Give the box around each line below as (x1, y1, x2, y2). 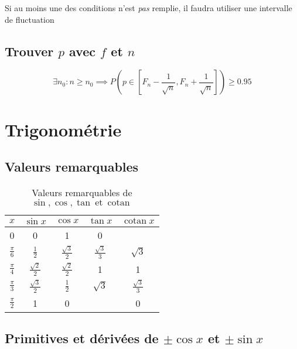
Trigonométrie (5, 117, 122, 141)
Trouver (5, 42, 54, 60)
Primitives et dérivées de (5, 329, 159, 347)
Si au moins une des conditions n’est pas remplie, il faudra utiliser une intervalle (5, 2, 292, 13)
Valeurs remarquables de (32, 185, 132, 199)
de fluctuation (5, 13, 54, 25)
